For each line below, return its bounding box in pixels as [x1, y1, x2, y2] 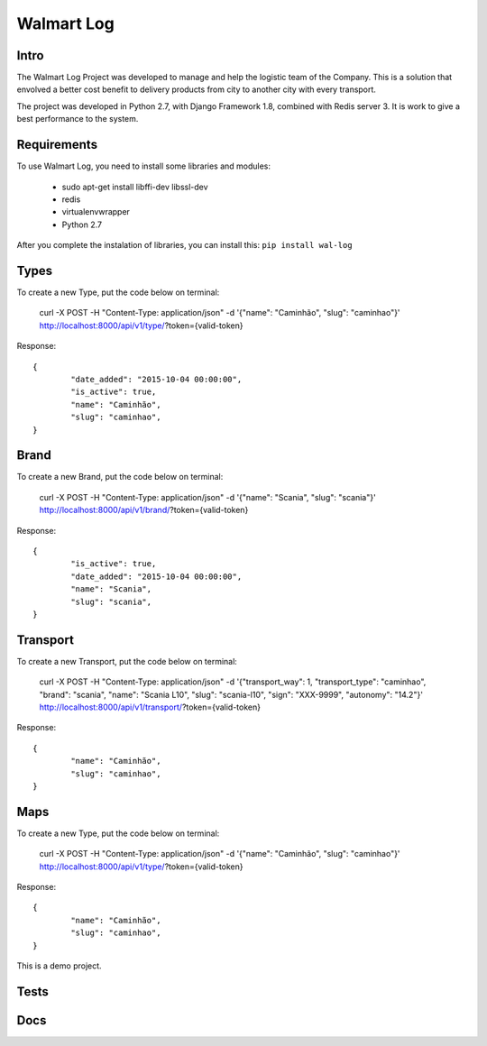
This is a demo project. [16, 960, 103, 971]
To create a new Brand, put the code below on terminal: [16, 472, 224, 482]
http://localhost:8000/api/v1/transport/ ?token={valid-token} [39, 702, 262, 712]
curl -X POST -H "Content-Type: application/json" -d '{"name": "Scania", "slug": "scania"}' [39, 491, 376, 502]
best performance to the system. [16, 114, 139, 124]
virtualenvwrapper [61, 206, 131, 217]
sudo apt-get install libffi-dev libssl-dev [61, 181, 208, 192]
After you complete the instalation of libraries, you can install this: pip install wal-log [16, 240, 353, 251]
